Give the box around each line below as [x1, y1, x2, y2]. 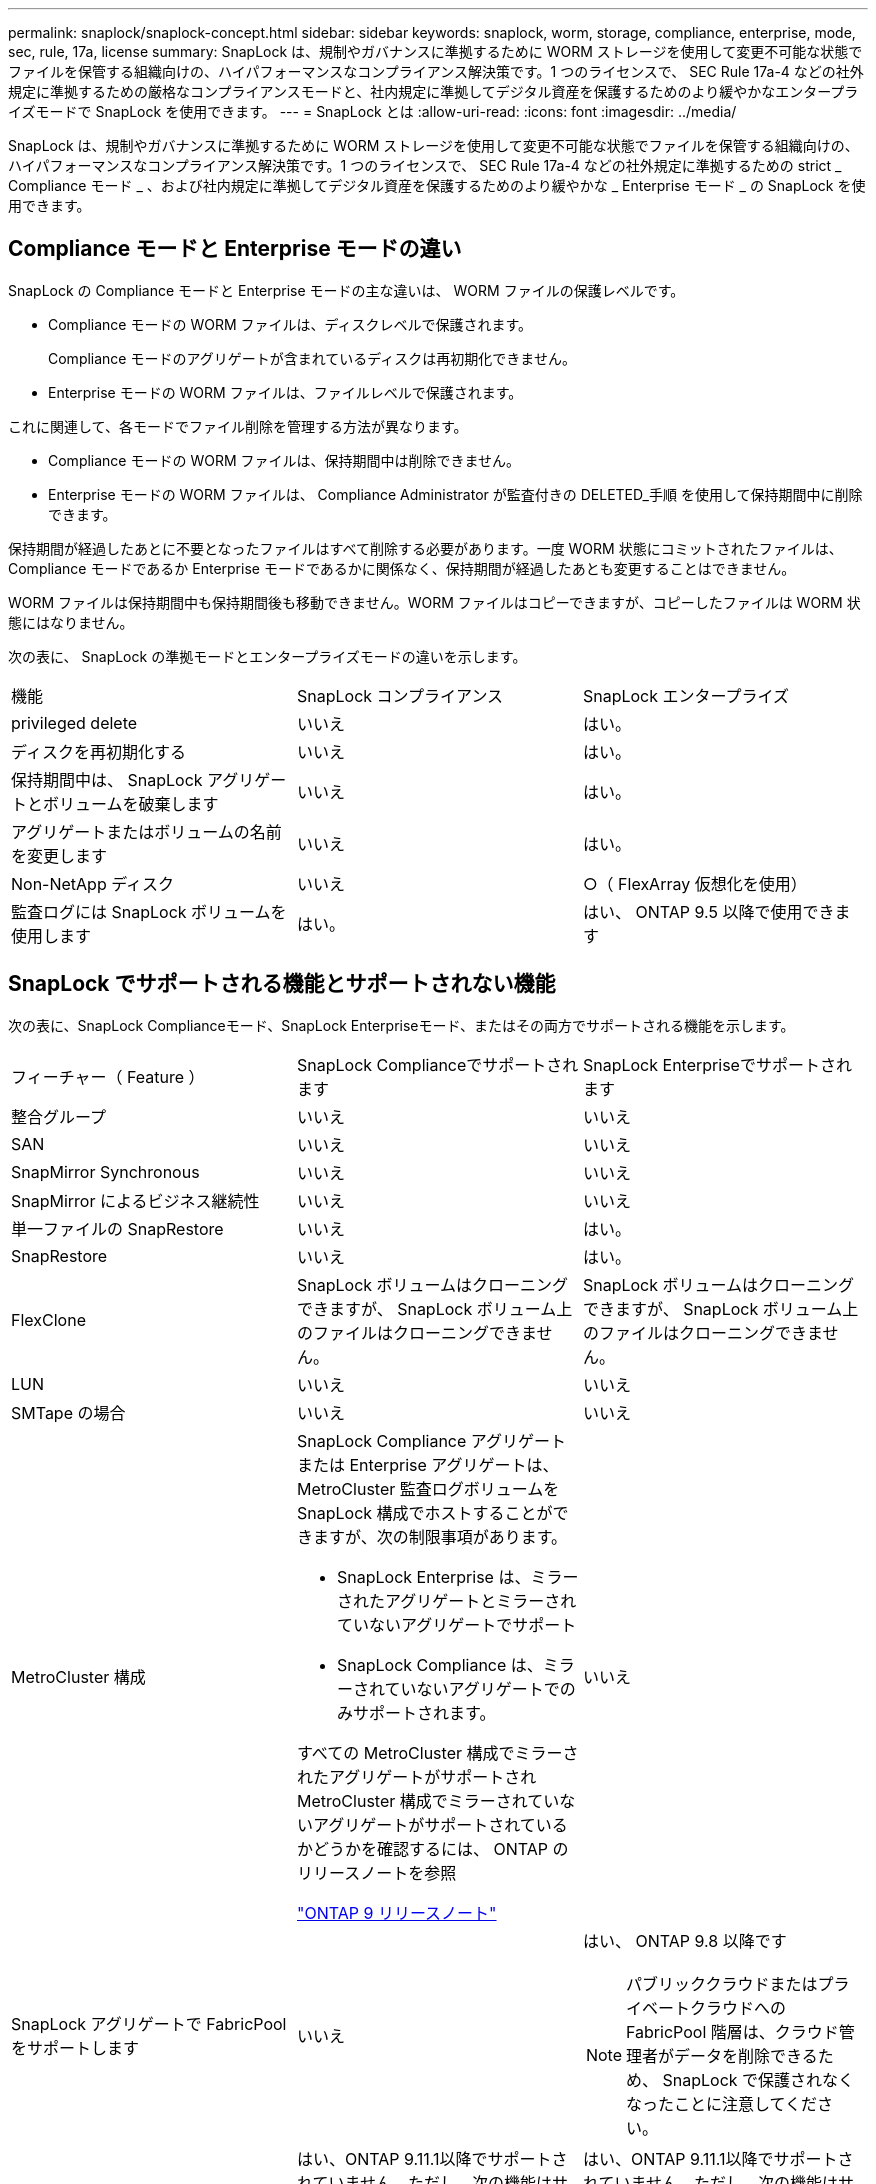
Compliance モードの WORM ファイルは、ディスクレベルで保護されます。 [48, 315, 533, 333]
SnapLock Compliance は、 [336, 1654, 543, 1675]
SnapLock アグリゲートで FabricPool [11, 2013, 287, 2034]
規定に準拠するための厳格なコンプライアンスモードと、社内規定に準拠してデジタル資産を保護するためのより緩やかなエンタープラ [8, 83, 859, 100]
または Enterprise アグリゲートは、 [296, 1454, 559, 1475]
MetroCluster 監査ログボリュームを [296, 1478, 560, 1499]
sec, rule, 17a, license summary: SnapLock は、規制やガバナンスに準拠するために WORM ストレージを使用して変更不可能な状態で [8, 43, 863, 60]
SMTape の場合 [11, 1402, 126, 1423]
